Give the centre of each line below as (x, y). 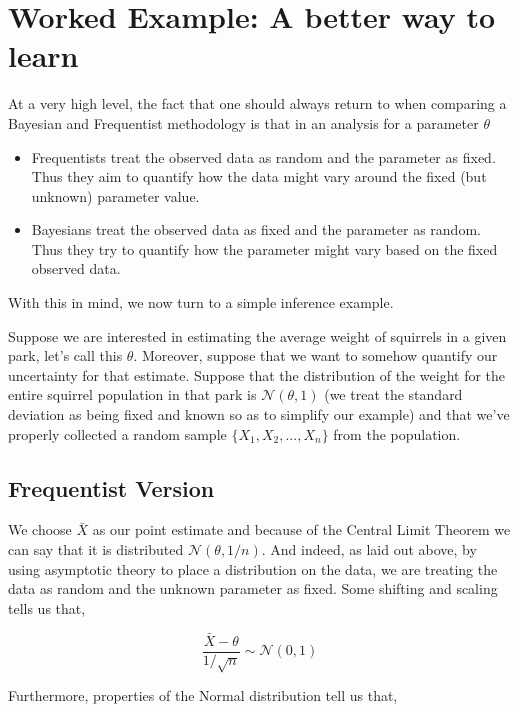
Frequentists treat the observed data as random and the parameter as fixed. (263, 156)
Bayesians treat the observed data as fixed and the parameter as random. (256, 229)
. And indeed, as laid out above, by (369, 549)
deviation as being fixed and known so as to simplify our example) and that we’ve (259, 414)
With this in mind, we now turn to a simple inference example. (201, 302)
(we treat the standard (393, 394)
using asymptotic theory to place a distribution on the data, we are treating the (253, 568)
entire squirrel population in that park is (132, 394)
